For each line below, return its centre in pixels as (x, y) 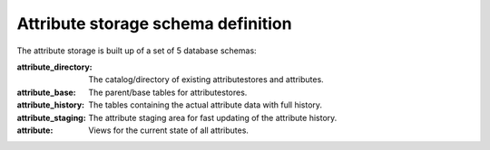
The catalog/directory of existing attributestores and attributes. (206, 80)
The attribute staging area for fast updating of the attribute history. (213, 117)
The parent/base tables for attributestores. (168, 92)
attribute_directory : (54, 67)
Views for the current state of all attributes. (169, 130)
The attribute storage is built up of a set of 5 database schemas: (137, 51)
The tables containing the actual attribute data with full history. (205, 105)
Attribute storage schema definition (154, 23)
